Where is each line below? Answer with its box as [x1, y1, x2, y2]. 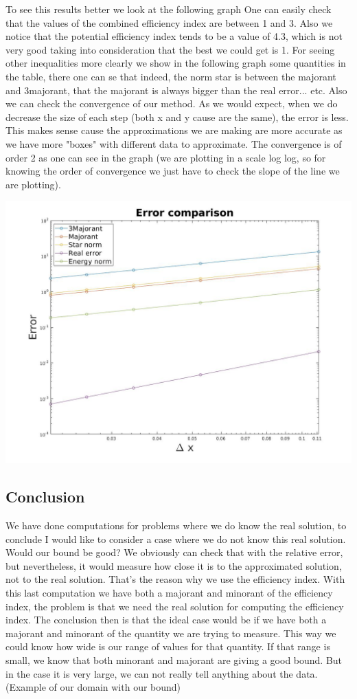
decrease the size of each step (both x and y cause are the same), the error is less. [5, 109, 349, 124]
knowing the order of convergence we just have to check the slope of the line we [5, 164, 340, 178]
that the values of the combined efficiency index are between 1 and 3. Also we [5, 15, 333, 30]
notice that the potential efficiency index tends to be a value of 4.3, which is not [5, 29, 343, 43]
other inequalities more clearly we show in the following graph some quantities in [5, 56, 346, 70]
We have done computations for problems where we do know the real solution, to [5, 518, 347, 533]
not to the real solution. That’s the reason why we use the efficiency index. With [5, 572, 345, 586]
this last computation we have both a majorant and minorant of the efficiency [5, 586, 333, 600]
